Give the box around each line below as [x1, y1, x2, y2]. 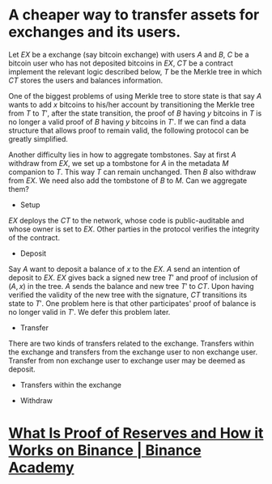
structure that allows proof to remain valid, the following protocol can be [8, 125, 249, 135]
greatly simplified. [8, 134, 69, 143]
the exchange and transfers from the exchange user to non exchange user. [8, 346, 258, 357]
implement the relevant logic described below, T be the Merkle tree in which [8, 66, 262, 76]
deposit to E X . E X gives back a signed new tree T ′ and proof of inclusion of [8, 273, 258, 282]
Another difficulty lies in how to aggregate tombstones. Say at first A [8, 150, 236, 159]
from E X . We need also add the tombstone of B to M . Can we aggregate [8, 176, 248, 185]
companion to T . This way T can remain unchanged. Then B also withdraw [8, 167, 257, 176]
